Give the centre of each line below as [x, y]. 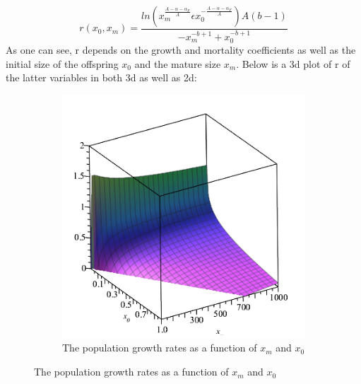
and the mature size [178, 63]
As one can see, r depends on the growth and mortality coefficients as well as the [181, 50]
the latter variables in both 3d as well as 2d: [101, 77]
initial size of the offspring [62, 63]
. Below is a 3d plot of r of [293, 63]
